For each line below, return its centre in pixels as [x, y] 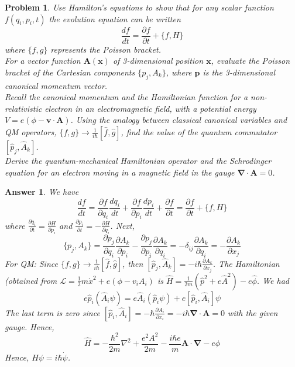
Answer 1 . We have [42, 192]
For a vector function [43, 61]
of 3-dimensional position [158, 61]
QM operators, [31, 132]
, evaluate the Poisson [251, 61]
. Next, [122, 225]
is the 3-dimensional [239, 72]
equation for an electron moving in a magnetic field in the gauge [120, 172]
